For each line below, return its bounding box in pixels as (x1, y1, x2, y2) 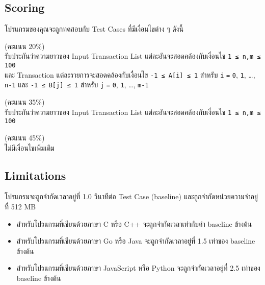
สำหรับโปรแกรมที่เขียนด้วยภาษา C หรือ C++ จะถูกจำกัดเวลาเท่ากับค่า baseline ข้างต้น (16, 218, 252, 229)
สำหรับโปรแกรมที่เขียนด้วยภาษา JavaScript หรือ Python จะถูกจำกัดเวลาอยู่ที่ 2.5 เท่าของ (16, 263, 260, 273)
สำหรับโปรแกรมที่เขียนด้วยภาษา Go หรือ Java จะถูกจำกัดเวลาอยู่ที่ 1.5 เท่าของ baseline (16, 235, 255, 246)
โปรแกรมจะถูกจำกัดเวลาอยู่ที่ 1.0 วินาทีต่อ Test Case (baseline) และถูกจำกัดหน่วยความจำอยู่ (5, 191, 258, 202)
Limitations (5, 167, 66, 183)
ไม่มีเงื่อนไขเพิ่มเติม (5, 142, 55, 153)
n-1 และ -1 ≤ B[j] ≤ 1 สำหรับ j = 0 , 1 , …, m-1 (5, 79, 149, 90)
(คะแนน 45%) (5, 132, 45, 142)
